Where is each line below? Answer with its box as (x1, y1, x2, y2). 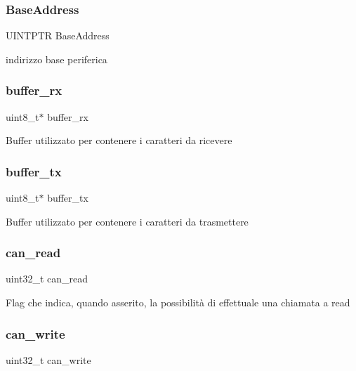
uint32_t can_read (6, 271, 88, 286)
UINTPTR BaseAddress (6, 28, 110, 43)
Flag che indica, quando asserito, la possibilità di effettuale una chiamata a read (6, 295, 350, 310)
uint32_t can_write (6, 352, 91, 367)
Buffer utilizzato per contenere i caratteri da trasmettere (6, 214, 249, 228)
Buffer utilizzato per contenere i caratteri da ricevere (6, 133, 232, 148)
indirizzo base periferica (6, 51, 107, 66)
